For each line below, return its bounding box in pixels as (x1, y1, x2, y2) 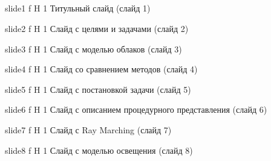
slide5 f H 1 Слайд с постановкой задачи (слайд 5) (5, 83, 191, 95)
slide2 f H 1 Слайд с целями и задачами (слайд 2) (5, 22, 189, 34)
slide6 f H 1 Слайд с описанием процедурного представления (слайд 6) (5, 103, 267, 116)
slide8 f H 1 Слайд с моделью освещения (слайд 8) (5, 144, 193, 156)
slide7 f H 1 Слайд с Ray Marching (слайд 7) (5, 123, 172, 136)
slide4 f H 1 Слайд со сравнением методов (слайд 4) (5, 63, 198, 75)
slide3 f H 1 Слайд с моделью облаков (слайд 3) (5, 42, 182, 55)
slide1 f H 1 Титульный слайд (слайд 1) (5, 2, 151, 14)
